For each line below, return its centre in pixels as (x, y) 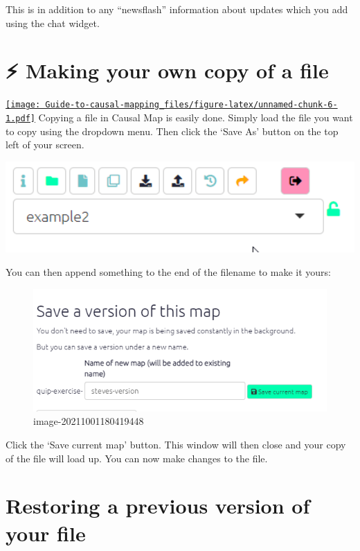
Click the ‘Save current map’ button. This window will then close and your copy (176, 445)
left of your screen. (45, 145)
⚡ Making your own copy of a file (167, 70)
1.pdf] (20, 118)
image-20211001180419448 (89, 421)
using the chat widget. (53, 23)
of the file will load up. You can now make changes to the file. (137, 458)
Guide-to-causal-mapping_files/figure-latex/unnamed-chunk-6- (191, 105)
